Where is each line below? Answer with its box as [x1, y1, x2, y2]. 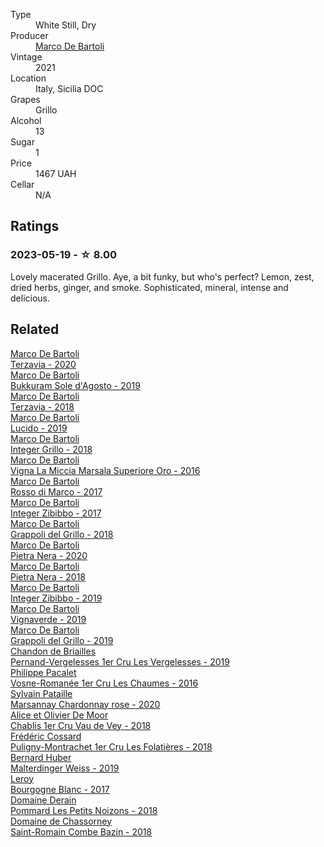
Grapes [10, 94, 41, 105]
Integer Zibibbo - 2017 [10, 507, 102, 519]
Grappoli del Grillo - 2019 [10, 634, 114, 646]
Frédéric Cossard [10, 730, 82, 742]
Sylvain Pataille [10, 687, 73, 699]
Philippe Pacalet [10, 666, 77, 678]
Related [10, 321, 60, 338]
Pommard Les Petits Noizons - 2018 [10, 804, 158, 816]
